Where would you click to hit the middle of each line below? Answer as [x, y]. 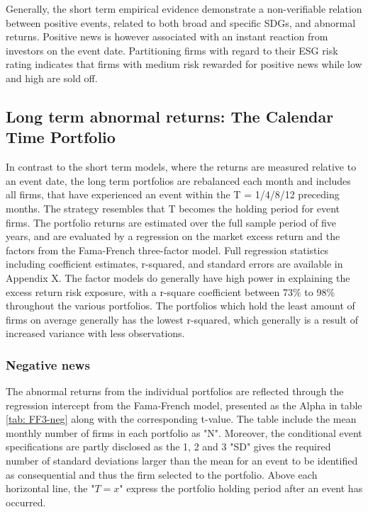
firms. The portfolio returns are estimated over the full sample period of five [171, 222]
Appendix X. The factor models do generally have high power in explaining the [178, 277]
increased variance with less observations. [95, 333]
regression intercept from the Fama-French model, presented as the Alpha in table [184, 405]
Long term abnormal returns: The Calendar [170, 116]
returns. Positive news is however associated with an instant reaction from [167, 36]
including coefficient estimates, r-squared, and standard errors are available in [174, 264]
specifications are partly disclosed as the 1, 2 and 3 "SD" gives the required [168, 446]
